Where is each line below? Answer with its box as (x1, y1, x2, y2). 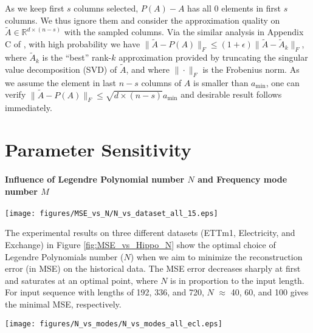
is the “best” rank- (42, 51, 112, 64)
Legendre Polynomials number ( (5, 250, 124, 263)
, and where (126, 63, 170, 76)
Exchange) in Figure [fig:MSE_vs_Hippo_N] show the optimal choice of (5, 238, 276, 251)
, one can (266, 76, 300, 89)
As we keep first (5, 2, 64, 14)
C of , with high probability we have (5, 38, 140, 50)
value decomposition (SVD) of (5, 63, 117, 76)
